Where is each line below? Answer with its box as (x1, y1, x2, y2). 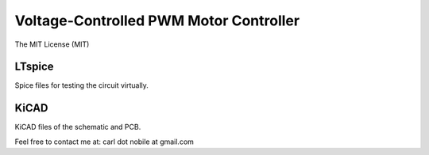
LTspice (14, 60, 54, 74)
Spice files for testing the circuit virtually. (14, 81, 149, 90)
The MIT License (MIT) (14, 40, 90, 49)
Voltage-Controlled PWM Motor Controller (14, 12, 300, 29)
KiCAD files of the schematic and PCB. (14, 123, 141, 132)
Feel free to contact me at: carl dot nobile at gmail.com (14, 137, 195, 146)
